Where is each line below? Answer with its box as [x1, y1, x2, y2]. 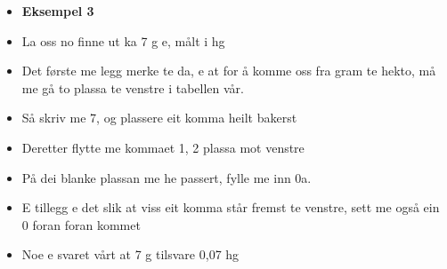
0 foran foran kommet [21, 215, 141, 233]
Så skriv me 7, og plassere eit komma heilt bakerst [21, 108, 297, 127]
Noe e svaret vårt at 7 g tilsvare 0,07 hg [21, 245, 240, 264]
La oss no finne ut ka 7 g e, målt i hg [21, 31, 225, 50]
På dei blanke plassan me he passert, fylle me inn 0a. [21, 168, 312, 186]
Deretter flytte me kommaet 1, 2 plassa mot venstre [21, 138, 305, 156]
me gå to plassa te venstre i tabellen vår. [21, 78, 244, 97]
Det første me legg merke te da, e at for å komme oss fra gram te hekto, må [21, 61, 436, 80]
